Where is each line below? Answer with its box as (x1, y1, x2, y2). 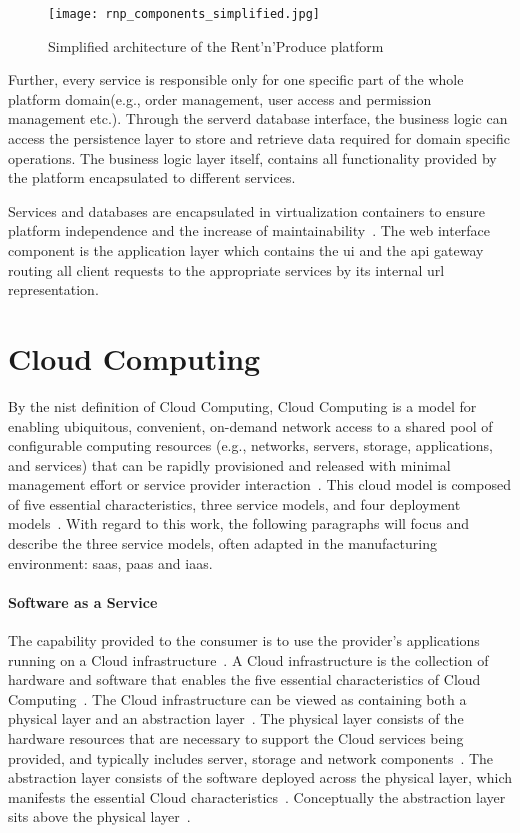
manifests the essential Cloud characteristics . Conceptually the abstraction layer (8, 786, 506, 807)
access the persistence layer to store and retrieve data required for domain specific (8, 128, 510, 149)
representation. (8, 279, 99, 300)
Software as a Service (8, 591, 158, 612)
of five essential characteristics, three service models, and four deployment (8, 493, 461, 514)
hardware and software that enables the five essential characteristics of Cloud (8, 669, 481, 690)
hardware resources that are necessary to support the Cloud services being (8, 728, 464, 749)
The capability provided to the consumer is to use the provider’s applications (8, 630, 480, 651)
